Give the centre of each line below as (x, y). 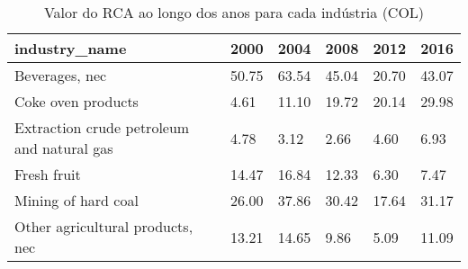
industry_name (71, 48)
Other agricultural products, (104, 226)
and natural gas (64, 148)
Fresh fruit (48, 174)
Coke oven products (76, 101)
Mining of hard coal (76, 200)
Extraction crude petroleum (102, 127)
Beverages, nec (61, 75)
